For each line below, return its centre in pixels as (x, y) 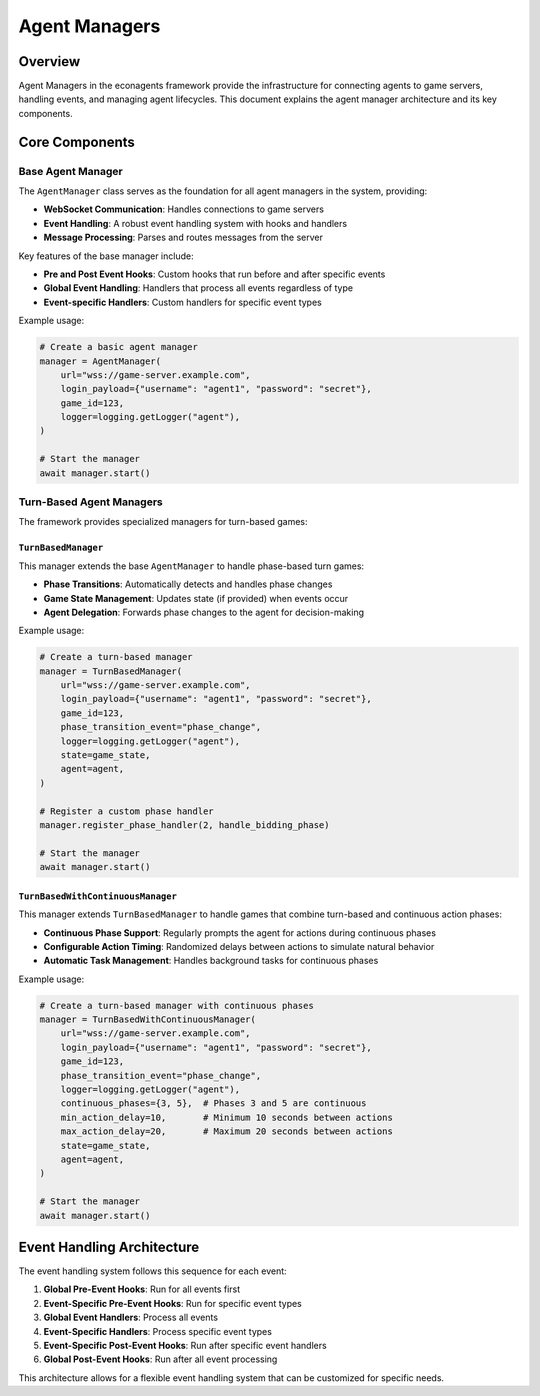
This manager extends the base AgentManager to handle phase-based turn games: (191, 566)
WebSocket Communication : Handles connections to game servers (184, 209)
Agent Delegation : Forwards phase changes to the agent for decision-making (204, 612)
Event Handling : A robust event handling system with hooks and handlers (195, 223)
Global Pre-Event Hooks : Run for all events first (142, 1289)
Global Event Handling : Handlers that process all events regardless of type (198, 288)
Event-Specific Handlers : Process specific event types (157, 1331)
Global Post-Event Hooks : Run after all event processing (160, 1359)
